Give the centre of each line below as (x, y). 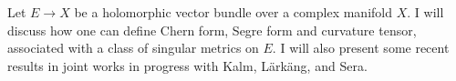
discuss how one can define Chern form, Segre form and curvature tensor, (212, 30)
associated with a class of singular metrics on (133, 48)
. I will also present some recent (361, 48)
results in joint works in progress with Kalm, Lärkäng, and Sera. (187, 65)
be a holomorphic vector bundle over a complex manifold (233, 12)
